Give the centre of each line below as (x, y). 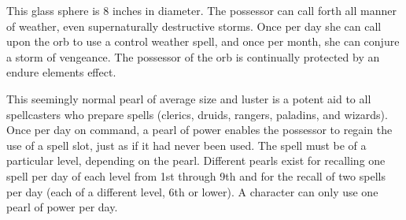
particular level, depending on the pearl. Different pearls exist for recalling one (196, 160)
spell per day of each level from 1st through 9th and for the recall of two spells (196, 175)
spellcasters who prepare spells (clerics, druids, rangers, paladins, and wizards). (197, 114)
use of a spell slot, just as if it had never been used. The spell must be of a (186, 145)
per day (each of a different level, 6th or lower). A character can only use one (192, 191)
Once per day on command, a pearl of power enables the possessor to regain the (199, 130)
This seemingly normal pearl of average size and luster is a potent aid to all (189, 98)
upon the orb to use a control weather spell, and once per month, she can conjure (203, 41)
